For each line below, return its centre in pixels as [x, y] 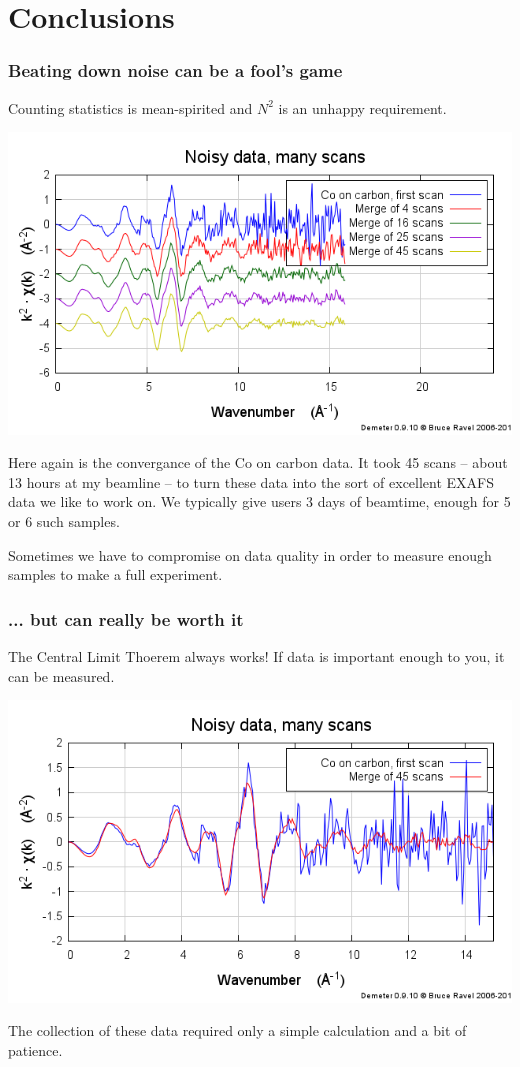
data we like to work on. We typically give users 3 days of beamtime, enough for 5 [259, 501]
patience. [35, 1049]
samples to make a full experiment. [115, 574]
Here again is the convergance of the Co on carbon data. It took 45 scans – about [258, 462]
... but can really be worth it [126, 618]
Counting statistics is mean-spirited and [130, 107]
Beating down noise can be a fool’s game [175, 70]
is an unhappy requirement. [362, 107]
